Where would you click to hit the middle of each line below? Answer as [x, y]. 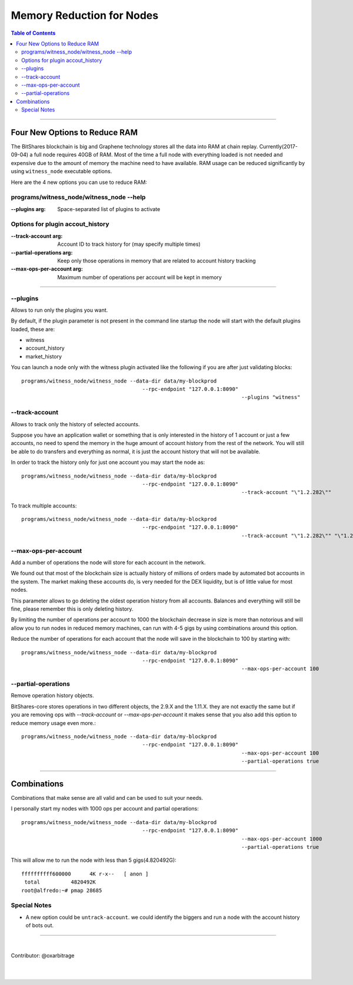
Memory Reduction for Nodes [85, 15]
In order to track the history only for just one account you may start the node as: [108, 462]
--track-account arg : [37, 236]
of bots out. [40, 925]
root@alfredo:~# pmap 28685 [62, 890]
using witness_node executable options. [61, 172]
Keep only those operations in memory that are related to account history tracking [156, 261]
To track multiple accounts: [44, 505]
